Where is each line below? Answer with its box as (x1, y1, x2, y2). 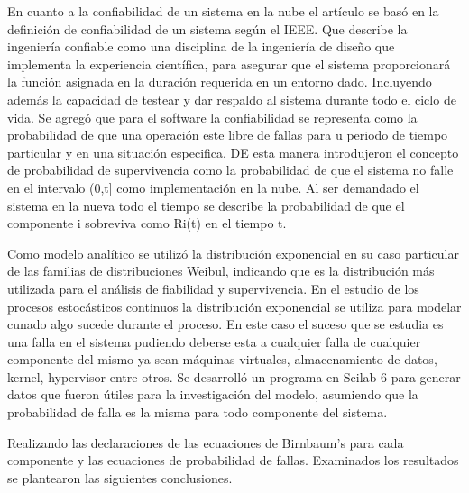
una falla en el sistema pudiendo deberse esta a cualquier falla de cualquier (7, 332, 421, 351)
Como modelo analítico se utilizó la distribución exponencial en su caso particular (7, 243, 459, 262)
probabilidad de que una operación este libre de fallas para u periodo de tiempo (7, 125, 448, 144)
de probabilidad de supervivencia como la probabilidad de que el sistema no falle (7, 160, 454, 179)
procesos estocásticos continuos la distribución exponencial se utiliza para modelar (7, 297, 462, 315)
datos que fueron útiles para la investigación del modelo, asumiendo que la (7, 385, 418, 404)
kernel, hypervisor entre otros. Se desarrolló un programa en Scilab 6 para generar (7, 367, 461, 386)
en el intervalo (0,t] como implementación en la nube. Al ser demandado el (7, 178, 419, 196)
